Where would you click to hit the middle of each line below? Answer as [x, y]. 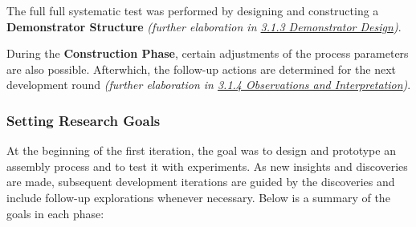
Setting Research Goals [84, 120]
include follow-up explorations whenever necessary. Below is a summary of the [198, 197]
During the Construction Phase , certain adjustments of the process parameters [208, 53]
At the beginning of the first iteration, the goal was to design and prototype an [201, 150]
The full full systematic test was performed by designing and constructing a [193, 10]
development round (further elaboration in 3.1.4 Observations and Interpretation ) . [209, 85]
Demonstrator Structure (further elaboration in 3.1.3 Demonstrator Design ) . [204, 26]
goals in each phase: [55, 213]
